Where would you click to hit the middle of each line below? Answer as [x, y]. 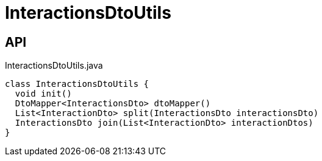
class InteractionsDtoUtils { [77, 84]
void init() [43, 94]
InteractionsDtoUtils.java [54, 66]
